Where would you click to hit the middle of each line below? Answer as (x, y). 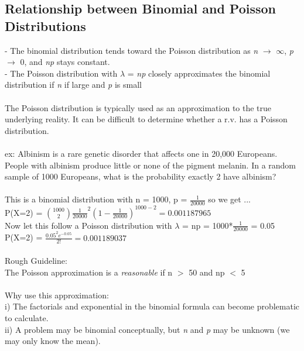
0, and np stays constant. (65, 62)
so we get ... (230, 199)
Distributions (45, 25)
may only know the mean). (53, 341)
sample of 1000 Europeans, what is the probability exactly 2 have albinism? (141, 176)
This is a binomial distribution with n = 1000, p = (96, 199)
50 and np (207, 272)
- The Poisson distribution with (61, 73)
